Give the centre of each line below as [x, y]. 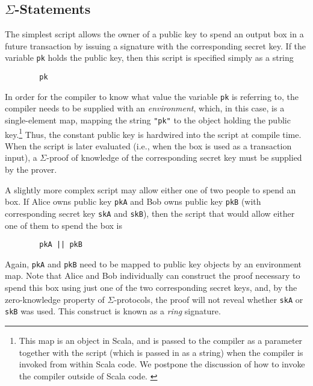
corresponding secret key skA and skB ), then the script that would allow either [150, 213]
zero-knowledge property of [55, 299]
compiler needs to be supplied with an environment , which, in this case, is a [145, 108]
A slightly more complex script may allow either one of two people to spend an [150, 189]
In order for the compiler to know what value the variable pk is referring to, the [152, 96]
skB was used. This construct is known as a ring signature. [113, 311]
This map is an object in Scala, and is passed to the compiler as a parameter [161, 340]
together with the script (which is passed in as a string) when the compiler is [161, 352]
